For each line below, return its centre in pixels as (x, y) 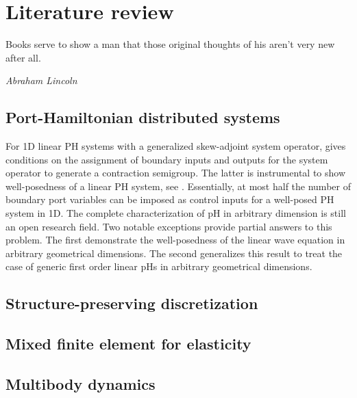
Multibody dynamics (81, 384)
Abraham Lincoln (41, 80)
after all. (23, 57)
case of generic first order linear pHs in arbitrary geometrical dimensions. (159, 266)
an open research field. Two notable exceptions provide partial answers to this (169, 226)
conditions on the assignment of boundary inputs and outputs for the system (167, 159)
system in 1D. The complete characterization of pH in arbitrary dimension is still (176, 213)
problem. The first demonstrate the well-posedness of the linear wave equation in (175, 240)
